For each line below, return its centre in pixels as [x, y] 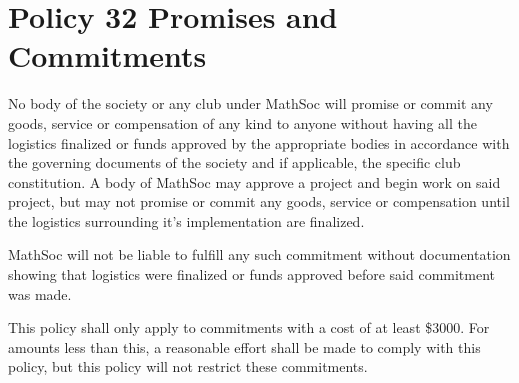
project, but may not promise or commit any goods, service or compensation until [259, 201]
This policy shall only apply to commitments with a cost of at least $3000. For [249, 327]
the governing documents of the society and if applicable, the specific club [234, 162]
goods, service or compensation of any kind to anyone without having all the [242, 122]
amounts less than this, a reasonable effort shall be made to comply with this [244, 346]
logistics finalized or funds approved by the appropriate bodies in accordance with [259, 142]
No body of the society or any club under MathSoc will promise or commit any [250, 103]
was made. [40, 293]
